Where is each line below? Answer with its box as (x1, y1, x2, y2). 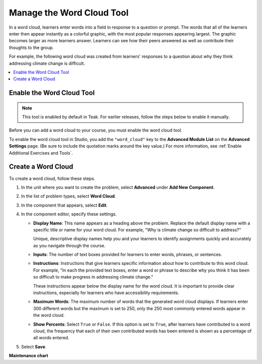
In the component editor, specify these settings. (21, 211, 117, 217)
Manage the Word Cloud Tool (9, 7, 129, 18)
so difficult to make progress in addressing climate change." (33, 274, 153, 280)
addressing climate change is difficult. (9, 60, 85, 66)
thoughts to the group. (9, 44, 54, 51)
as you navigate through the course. (33, 243, 106, 248)
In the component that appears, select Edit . (21, 202, 108, 208)
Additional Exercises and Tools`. (9, 150, 73, 156)
